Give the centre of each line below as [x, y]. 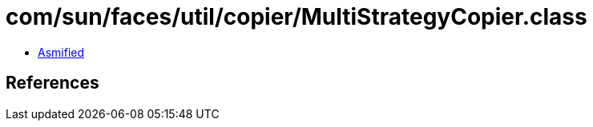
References [52, 83]
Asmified [61, 52]
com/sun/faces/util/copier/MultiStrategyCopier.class [296, 17]
